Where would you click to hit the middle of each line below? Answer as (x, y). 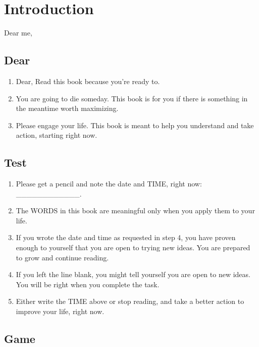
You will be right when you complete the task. (88, 284)
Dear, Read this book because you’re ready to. (88, 81)
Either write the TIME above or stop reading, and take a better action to (130, 301)
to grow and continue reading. (62, 257)
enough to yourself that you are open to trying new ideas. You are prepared (133, 247)
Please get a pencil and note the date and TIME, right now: (109, 184)
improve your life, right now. (60, 311)
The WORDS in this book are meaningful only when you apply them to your (135, 210)
